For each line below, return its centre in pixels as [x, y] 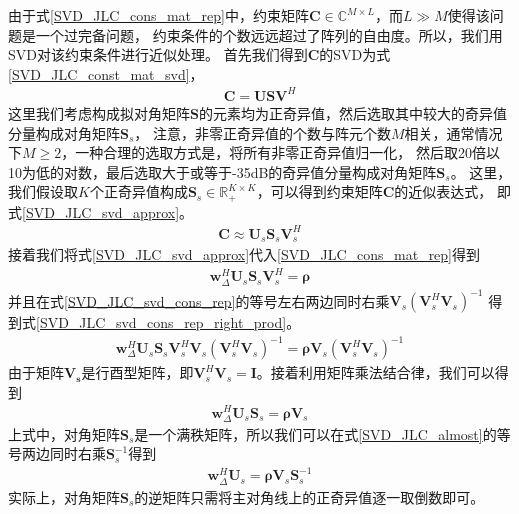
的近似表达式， [443, 191]
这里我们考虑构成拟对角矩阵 [99, 112]
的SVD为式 [355, 54]
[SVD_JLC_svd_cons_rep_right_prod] [161, 322]
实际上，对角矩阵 [64, 496]
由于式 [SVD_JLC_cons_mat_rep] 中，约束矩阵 [158, 15]
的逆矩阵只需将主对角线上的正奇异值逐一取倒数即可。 [309, 496]
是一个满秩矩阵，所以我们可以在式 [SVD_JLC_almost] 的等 [322, 433]
